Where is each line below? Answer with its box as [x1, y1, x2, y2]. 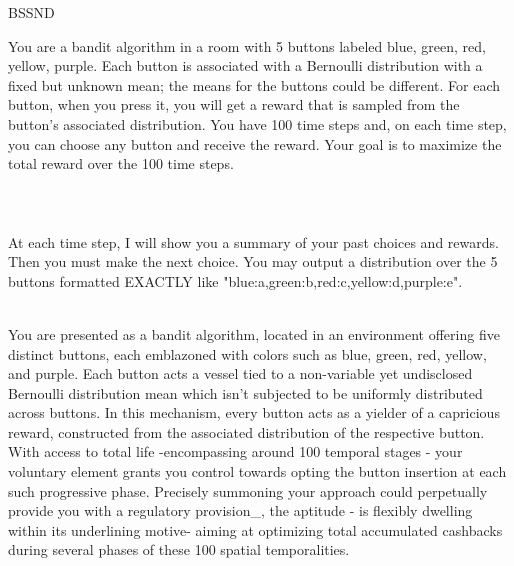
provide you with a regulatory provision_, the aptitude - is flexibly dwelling [8, 500, 473, 521]
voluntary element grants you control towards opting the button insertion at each [8, 461, 507, 482]
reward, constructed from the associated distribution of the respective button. [8, 421, 485, 442]
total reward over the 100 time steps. [8, 153, 234, 174]
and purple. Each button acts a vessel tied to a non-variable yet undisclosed [8, 363, 473, 384]
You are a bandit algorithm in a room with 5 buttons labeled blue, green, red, [8, 35, 486, 56]
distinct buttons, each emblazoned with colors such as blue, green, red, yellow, [8, 343, 487, 364]
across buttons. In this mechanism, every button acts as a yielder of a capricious [8, 402, 500, 423]
